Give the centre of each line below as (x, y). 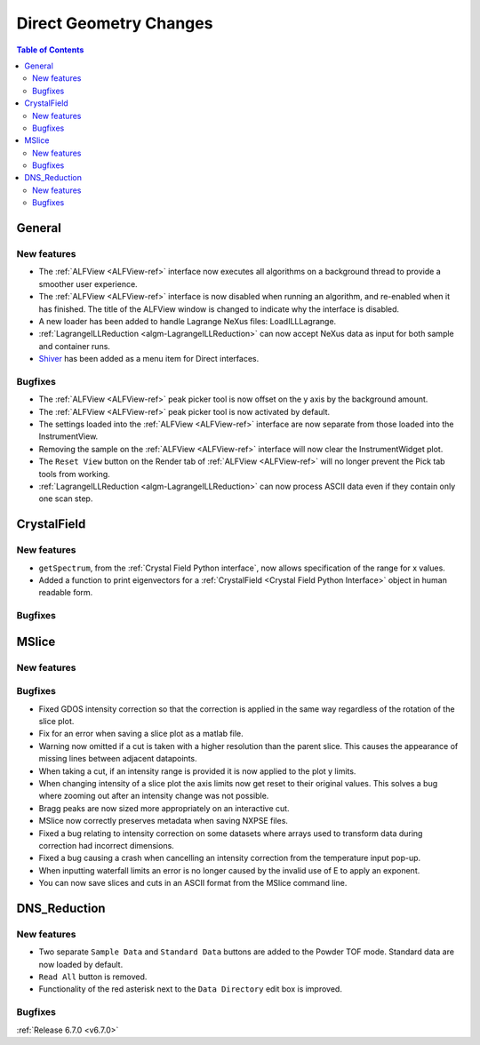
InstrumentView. (68, 436)
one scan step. (66, 499)
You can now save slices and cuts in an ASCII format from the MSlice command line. (193, 883)
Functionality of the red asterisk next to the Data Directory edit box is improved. (190, 989)
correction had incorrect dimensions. (107, 845)
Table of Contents (50, 50)
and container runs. (75, 346)
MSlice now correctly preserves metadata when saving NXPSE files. (164, 821)
